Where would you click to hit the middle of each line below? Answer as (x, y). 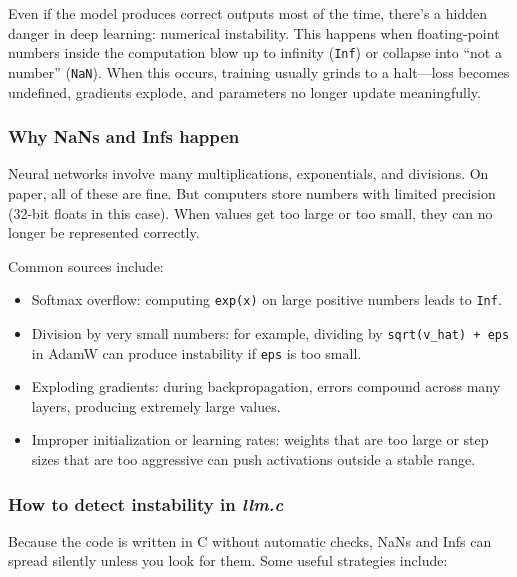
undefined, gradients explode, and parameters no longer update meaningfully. (244, 91)
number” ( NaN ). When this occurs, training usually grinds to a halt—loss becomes (259, 71)
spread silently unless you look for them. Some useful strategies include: (228, 560)
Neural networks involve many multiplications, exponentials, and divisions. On (248, 173)
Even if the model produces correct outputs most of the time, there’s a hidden (247, 13)
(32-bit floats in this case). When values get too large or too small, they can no (250, 212)
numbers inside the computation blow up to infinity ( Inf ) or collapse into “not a (255, 52)
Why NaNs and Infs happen (124, 136)
